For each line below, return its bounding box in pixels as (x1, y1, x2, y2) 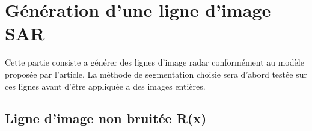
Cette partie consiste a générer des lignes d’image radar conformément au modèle (5, 56, 304, 69)
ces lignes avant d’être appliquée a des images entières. (5, 79, 206, 92)
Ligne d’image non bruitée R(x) (5, 109, 207, 127)
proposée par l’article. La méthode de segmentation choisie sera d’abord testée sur (5, 67, 307, 80)
